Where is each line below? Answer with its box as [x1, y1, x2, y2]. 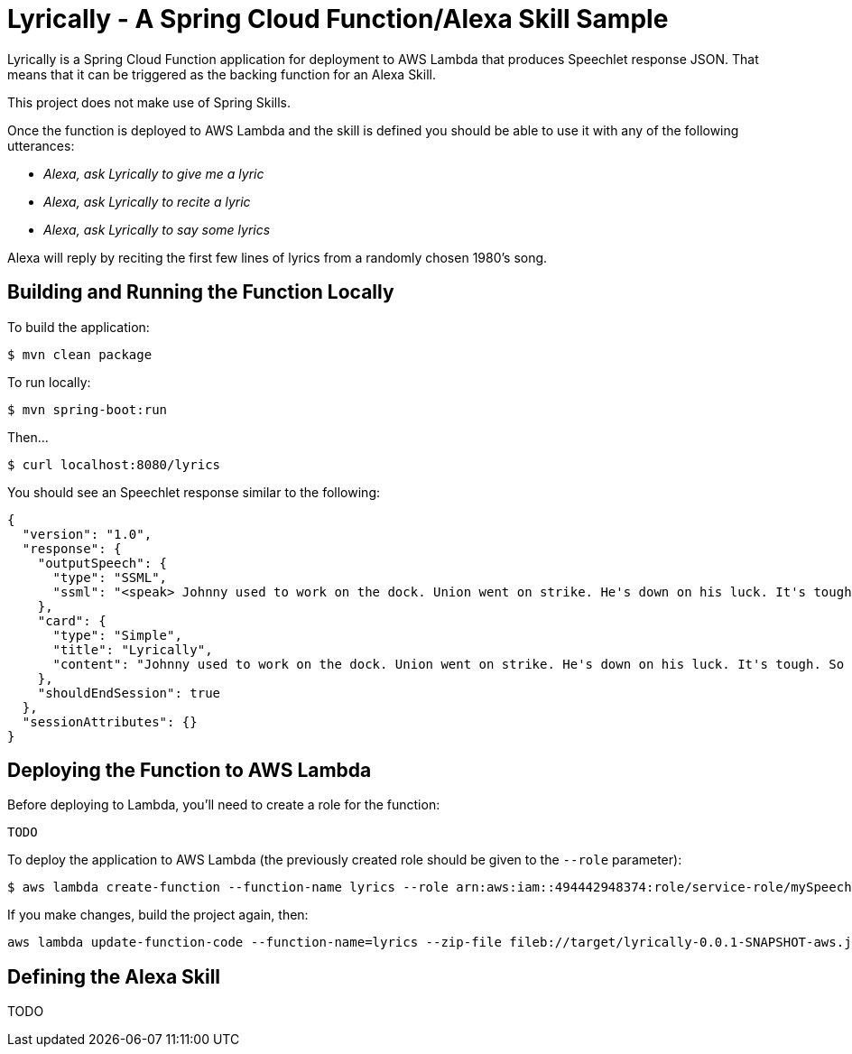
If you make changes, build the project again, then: [7, 907, 309, 923]
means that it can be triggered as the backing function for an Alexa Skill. [7, 66, 437, 82]
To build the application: [7, 319, 150, 335]
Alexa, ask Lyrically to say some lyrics [43, 221, 271, 237]
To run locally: [7, 374, 91, 390]
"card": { [37, 613, 106, 628]
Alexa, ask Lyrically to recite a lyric [43, 193, 251, 209]
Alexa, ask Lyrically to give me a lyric [43, 165, 264, 181]
